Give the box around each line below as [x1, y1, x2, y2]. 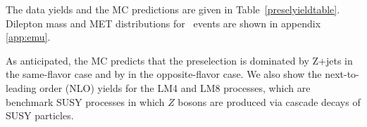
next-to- [325, 67, 359, 81]
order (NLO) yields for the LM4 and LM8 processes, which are [39, 80, 311, 95]
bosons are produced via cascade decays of [178, 94, 361, 109]
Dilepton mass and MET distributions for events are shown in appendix [6, 15, 321, 30]
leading [6, 80, 37, 95]
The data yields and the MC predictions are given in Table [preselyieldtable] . [6, 2, 340, 16]
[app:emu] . [6, 29, 51, 44]
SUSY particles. [6, 108, 74, 123]
